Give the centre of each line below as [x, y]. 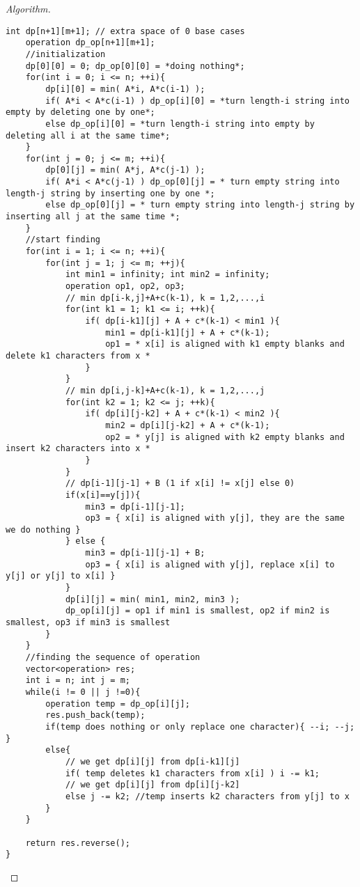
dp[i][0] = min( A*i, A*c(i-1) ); [125, 89]
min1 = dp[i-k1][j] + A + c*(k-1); [188, 332]
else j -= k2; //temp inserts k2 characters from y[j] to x [207, 796]
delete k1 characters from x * [78, 355]
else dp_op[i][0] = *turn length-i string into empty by [180, 124]
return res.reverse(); [78, 843]
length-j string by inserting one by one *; [110, 193]
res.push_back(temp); [95, 715]
